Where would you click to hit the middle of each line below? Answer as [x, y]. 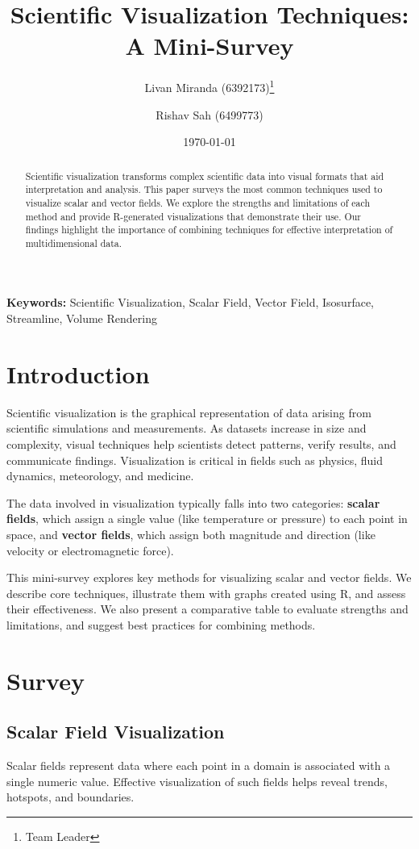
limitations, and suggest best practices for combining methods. [161, 624]
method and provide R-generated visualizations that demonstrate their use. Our [193, 216]
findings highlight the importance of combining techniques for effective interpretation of [209, 230]
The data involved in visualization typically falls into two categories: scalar [193, 502]
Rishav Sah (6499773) [209, 114]
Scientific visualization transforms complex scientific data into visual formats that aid [205, 176]
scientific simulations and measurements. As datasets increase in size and [187, 428]
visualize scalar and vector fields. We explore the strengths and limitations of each [198, 202]
